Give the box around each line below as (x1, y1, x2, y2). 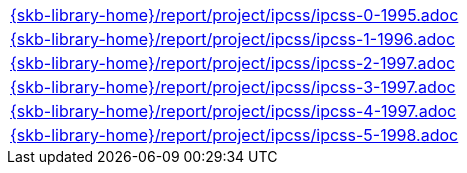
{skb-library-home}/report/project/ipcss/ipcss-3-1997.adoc (10, 77, 456, 97)
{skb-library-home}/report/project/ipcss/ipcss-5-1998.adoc (10, 125, 459, 145)
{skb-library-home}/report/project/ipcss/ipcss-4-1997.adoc (10, 101, 457, 121)
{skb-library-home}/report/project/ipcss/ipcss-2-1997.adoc (10, 53, 456, 73)
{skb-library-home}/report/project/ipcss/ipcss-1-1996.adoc (10, 29, 456, 49)
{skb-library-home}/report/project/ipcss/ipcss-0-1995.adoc (10, 5, 459, 25)
